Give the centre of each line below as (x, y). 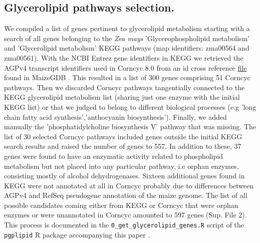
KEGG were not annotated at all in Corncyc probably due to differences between (129, 185)
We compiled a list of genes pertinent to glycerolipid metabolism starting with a (127, 28)
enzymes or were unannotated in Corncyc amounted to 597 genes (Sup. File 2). (125, 215)
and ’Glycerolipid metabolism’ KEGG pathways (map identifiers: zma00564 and (127, 48)
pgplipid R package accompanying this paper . (77, 234)
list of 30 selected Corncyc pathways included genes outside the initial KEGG (123, 136)
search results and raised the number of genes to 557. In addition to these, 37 (123, 146)
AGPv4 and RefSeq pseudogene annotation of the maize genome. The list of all (126, 195)
